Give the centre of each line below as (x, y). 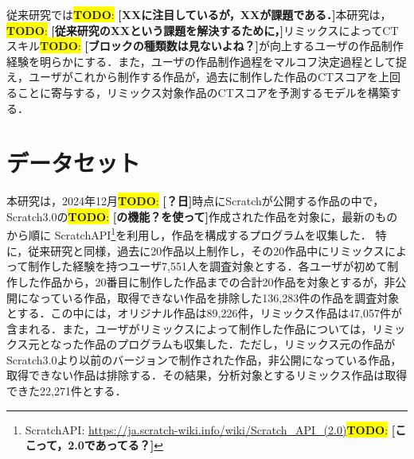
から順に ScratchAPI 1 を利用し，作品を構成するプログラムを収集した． (189, 234)
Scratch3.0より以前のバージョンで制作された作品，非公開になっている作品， (204, 359)
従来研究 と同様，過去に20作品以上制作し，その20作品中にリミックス (206, 250)
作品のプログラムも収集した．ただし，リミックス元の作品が (240, 344)
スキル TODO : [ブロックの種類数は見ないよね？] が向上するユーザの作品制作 (205, 46)
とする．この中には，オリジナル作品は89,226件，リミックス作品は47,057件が (204, 313)
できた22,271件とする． (66, 391)
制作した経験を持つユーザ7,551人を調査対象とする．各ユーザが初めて (208, 266)
